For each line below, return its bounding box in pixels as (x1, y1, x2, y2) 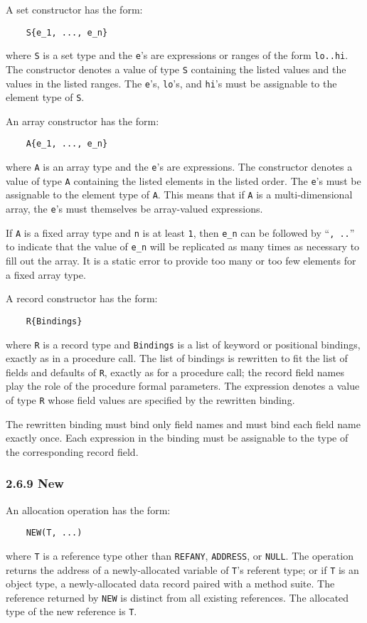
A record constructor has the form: (6, 291, 158, 306)
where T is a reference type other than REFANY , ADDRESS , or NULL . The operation (6, 548, 353, 563)
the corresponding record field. (6, 444, 139, 459)
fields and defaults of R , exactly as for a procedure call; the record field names (6, 364, 344, 379)
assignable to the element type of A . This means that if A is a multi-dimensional (6, 187, 353, 202)
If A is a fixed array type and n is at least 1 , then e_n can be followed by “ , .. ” (6, 225, 355, 240)
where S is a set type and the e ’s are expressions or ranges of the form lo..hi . (6, 48, 349, 63)
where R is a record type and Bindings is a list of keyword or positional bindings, (6, 336, 361, 351)
